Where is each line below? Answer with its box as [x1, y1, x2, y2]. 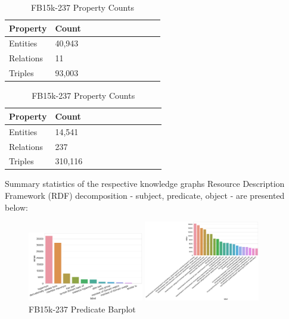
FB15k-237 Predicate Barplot [29, 303, 136, 315]
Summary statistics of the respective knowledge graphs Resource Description [5, 177, 285, 190]
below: [5, 201, 28, 213]
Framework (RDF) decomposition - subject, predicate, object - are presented [5, 189, 285, 202]
